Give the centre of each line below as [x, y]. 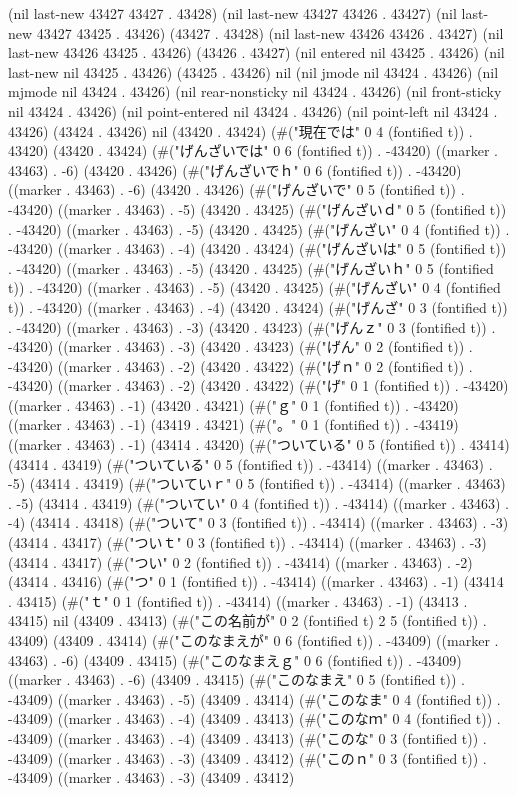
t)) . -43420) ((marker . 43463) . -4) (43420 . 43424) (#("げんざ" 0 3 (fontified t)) [258, 306]
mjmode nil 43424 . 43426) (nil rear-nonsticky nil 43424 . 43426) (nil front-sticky [255, 91]
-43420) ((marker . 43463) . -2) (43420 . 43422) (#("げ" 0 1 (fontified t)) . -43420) [258, 385]
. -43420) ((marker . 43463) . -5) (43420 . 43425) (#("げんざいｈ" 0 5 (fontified [251, 267]
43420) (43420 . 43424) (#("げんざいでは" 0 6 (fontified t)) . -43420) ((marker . [253, 150]
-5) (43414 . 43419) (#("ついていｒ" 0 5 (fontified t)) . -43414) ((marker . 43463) [257, 483]
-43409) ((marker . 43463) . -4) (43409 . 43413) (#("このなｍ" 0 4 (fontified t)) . [254, 718]
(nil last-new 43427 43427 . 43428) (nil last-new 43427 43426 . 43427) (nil [232, 13]
